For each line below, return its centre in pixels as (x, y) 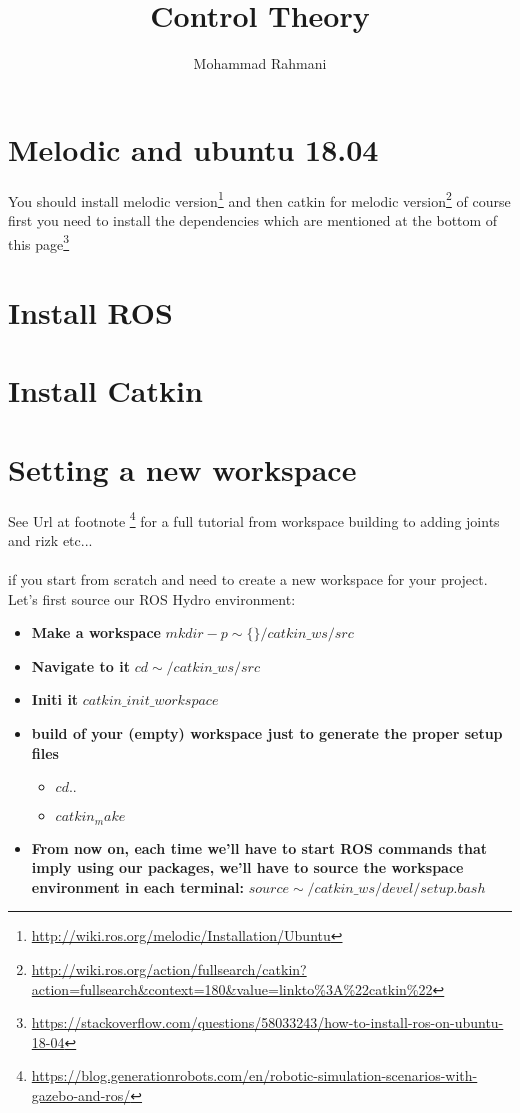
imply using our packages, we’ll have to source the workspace (247, 867)
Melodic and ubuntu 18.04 (193, 148)
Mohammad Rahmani (260, 63)
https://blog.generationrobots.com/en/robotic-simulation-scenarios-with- (254, 1075)
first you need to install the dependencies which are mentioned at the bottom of (253, 219)
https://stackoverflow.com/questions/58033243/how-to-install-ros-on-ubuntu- (267, 1022)
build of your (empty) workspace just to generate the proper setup (267, 733)
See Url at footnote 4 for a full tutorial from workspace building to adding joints (254, 519)
